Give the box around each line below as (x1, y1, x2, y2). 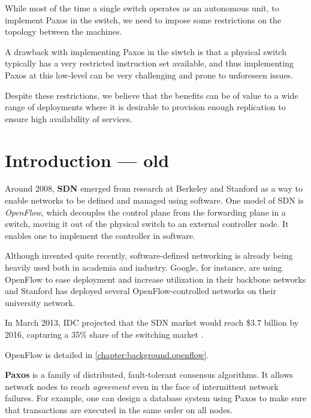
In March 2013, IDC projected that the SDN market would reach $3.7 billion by (5, 316, 299, 329)
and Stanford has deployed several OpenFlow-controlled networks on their (5, 284, 276, 297)
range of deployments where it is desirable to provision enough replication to (5, 101, 286, 113)
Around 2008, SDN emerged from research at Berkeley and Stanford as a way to (5, 182, 303, 195)
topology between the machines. (5, 25, 122, 38)
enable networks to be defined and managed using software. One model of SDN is (5, 194, 304, 207)
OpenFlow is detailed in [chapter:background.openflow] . (5, 348, 209, 361)
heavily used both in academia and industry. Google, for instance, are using (5, 261, 282, 274)
